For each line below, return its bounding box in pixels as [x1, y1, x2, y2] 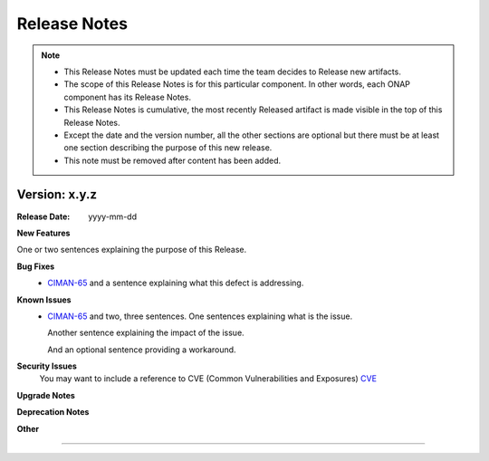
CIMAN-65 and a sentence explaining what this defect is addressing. [47, 277, 304, 289]
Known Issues [16, 294, 72, 305]
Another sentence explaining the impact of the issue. [47, 327, 244, 339]
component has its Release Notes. [63, 91, 192, 102]
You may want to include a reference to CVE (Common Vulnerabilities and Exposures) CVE [39, 373, 378, 384]
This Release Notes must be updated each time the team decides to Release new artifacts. [63, 66, 402, 77]
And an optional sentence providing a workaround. [47, 344, 236, 355]
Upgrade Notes [16, 389, 76, 400]
